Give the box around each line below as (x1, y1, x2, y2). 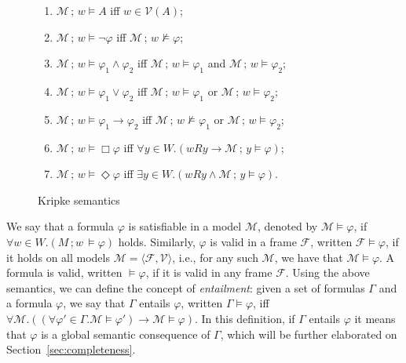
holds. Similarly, (118, 233, 196, 249)
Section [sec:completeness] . (6, 341, 136, 358)
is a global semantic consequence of (41, 325, 210, 342)
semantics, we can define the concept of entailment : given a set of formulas (6, 279, 365, 296)
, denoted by (257, 218, 318, 234)
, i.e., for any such (172, 249, 258, 265)
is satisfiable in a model (128, 218, 242, 234)
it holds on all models (6, 249, 110, 265)
